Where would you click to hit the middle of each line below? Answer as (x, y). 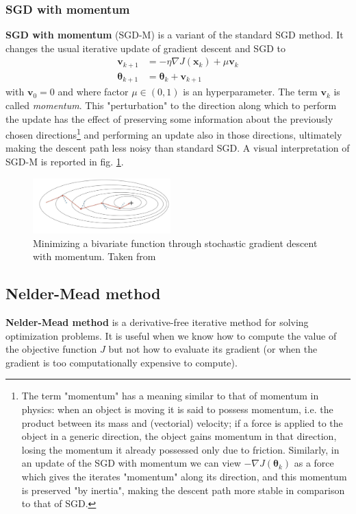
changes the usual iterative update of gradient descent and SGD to (145, 48)
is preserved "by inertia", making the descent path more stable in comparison (183, 490)
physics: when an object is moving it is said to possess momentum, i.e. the (177, 409)
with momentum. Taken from (94, 256)
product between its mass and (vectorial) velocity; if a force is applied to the (182, 422)
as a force (314, 463)
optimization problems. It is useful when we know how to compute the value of (171, 335)
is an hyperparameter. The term (250, 92)
